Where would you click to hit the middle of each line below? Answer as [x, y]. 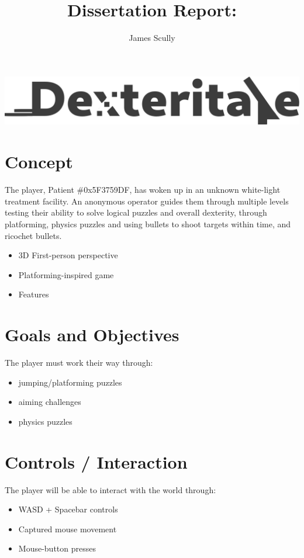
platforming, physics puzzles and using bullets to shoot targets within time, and [148, 223]
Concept [39, 162]
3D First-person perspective [68, 255]
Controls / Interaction [96, 461]
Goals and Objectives [92, 335]
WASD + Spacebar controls [68, 509]
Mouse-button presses [57, 548]
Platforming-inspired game [66, 274]
